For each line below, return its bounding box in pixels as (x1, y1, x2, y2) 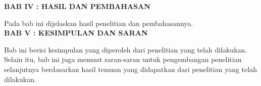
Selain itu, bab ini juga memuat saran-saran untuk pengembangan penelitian (4, 54, 242, 64)
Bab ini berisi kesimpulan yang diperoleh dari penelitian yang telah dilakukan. (4, 44, 247, 54)
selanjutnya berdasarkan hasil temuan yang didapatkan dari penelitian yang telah (4, 63, 257, 74)
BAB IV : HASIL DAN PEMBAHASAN (4, 1, 150, 11)
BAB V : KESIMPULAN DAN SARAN (4, 27, 148, 38)
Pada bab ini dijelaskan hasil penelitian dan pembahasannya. (4, 17, 193, 28)
